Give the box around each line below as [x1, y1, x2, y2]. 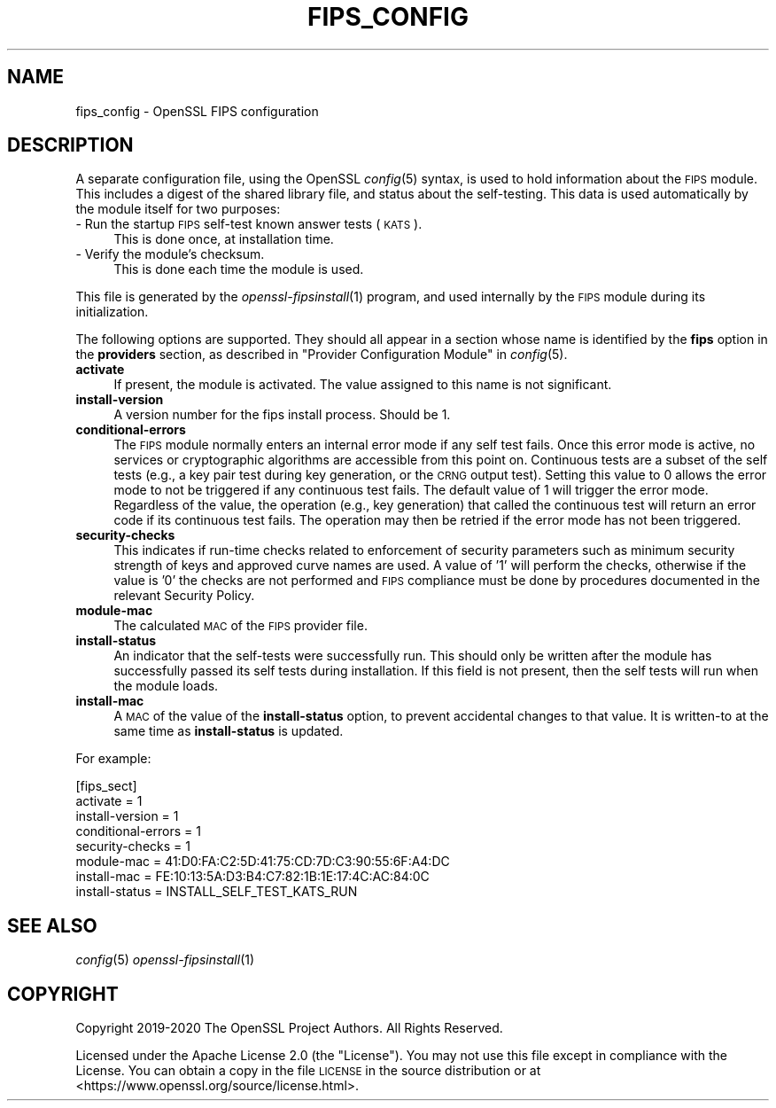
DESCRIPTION [7, 134, 134, 157]
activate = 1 [75, 793, 143, 809]
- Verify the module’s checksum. [75, 246, 265, 262]
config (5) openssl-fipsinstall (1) [75, 952, 255, 968]
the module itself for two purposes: [75, 201, 281, 217]
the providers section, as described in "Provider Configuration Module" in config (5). [75, 347, 568, 363]
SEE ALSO [7, 914, 97, 937]
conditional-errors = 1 [75, 823, 201, 839]
